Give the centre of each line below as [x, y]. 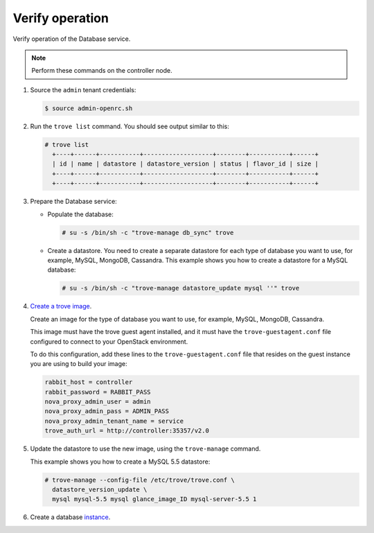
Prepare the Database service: [73, 202]
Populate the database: [80, 214]
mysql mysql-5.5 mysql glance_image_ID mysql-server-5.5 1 [154, 499]
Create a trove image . [61, 306]
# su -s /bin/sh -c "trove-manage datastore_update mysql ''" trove [181, 288]
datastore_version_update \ [100, 489]
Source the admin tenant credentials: [83, 89]
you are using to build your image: [79, 364]
